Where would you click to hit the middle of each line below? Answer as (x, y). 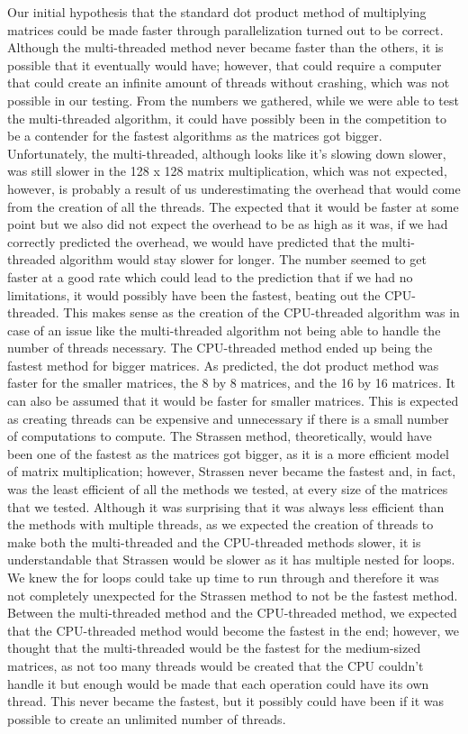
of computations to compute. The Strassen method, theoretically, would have (220, 436)
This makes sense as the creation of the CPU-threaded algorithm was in (261, 312)
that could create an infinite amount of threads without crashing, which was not (229, 83)
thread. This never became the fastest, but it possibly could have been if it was (226, 701)
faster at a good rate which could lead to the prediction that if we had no (210, 276)
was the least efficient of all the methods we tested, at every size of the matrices (228, 489)
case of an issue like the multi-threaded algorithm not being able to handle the (224, 330)
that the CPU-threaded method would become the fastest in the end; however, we (234, 630)
